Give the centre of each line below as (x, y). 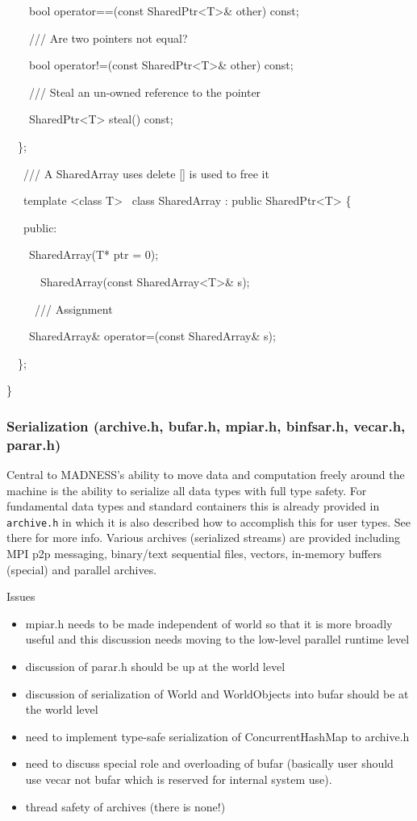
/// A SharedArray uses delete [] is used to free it (146, 173)
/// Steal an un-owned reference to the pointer (145, 92)
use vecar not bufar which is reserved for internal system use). (179, 779)
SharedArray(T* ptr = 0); (94, 254)
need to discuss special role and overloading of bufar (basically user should (209, 763)
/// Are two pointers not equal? (108, 38)
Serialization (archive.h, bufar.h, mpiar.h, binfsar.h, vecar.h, (206, 425)
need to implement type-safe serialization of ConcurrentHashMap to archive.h (217, 736)
